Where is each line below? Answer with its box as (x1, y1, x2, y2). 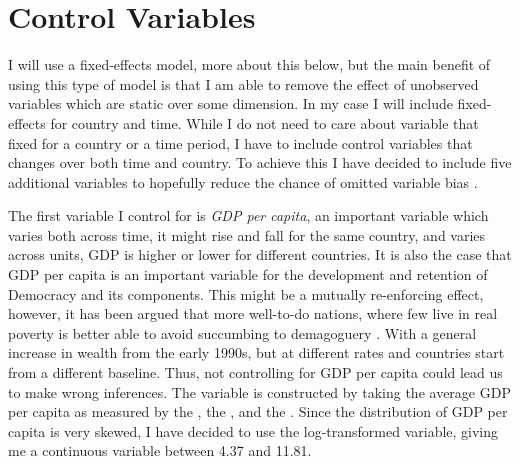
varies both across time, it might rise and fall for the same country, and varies (8, 224, 486, 245)
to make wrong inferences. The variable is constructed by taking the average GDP (8, 381, 511, 402)
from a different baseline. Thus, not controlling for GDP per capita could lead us (8, 362, 503, 383)
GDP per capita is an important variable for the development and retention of (8, 264, 488, 285)
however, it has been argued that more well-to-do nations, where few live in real (8, 303, 498, 324)
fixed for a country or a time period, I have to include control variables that (8, 132, 473, 153)
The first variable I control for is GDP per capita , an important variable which (8, 205, 489, 226)
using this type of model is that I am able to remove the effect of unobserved (8, 73, 479, 94)
